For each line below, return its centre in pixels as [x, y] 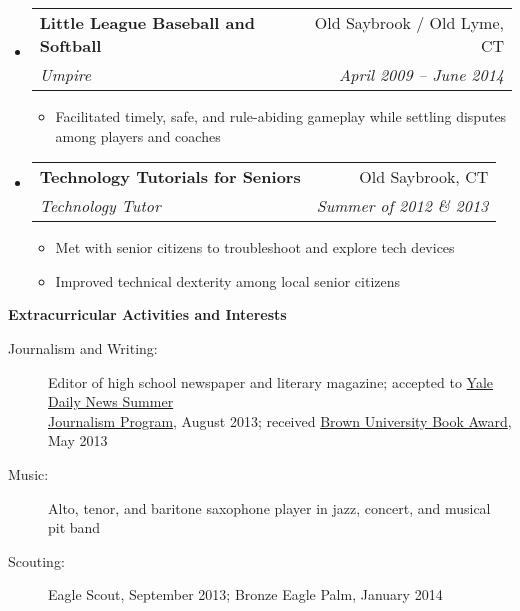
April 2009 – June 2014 [421, 74]
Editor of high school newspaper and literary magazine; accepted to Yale [271, 381]
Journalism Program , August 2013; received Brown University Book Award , [280, 420]
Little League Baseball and [147, 22]
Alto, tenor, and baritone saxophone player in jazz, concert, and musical [269, 507]
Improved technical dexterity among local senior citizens [228, 280]
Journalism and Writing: [83, 347]
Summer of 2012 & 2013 [402, 206]
